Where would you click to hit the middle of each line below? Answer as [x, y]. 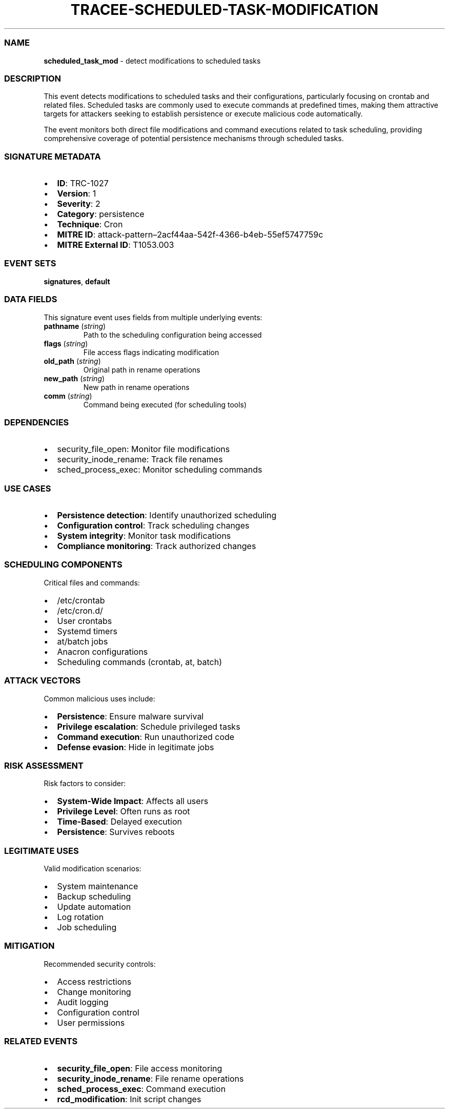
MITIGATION [29, 946]
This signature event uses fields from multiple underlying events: [153, 317]
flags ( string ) [66, 343]
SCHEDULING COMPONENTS [63, 565]
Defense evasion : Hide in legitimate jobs [136, 747]
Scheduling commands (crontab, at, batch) [140, 662]
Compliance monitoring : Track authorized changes [157, 546]
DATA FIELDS [31, 299]
